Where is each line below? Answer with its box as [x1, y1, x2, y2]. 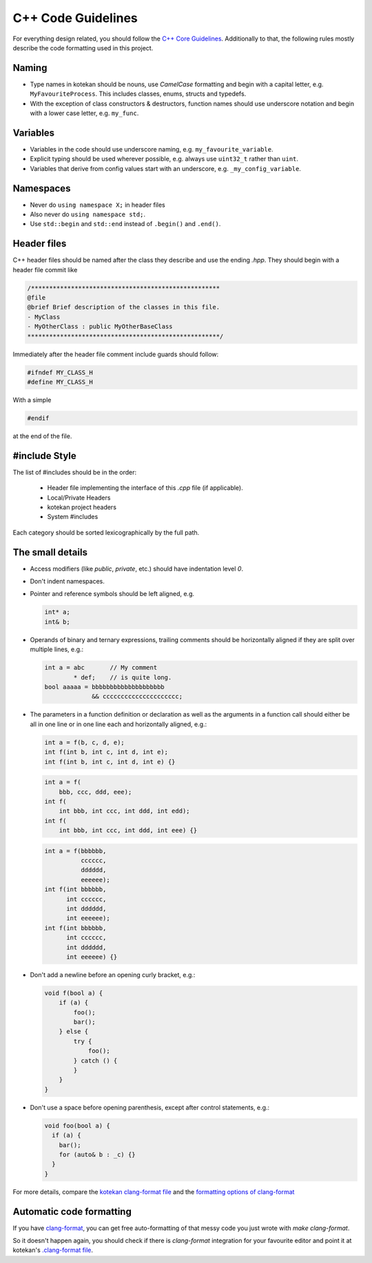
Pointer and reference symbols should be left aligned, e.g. [30, 590, 194, 598]
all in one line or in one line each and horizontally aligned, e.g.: [30, 720, 207, 728]
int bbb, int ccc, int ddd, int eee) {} [59, 827, 198, 834]
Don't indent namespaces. [30, 577, 105, 586]
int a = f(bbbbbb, [44, 847, 107, 854]
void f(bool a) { [44, 989, 103, 997]
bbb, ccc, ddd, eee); [59, 788, 132, 796]
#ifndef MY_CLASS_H [27, 369, 93, 376]
